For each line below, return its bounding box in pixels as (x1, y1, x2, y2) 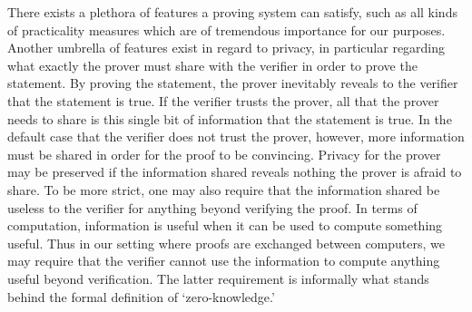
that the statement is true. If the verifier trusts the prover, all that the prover (7, 91, 439, 110)
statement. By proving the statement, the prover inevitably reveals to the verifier (7, 73, 458, 93)
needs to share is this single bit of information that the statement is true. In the (7, 109, 452, 128)
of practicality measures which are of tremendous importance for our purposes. (7, 20, 446, 39)
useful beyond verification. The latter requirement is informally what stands (7, 268, 429, 288)
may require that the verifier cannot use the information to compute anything (7, 251, 440, 270)
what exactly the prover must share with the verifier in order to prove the (7, 55, 418, 74)
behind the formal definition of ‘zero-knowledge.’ (7, 287, 275, 306)
